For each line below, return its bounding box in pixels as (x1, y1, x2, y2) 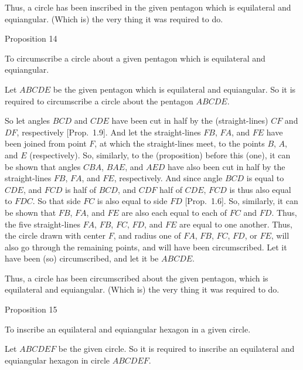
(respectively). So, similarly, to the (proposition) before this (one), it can (29, 148, 291, 161)
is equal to (246, 172, 284, 184)
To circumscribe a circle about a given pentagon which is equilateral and (5, 52, 265, 64)
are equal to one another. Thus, (179, 218, 292, 230)
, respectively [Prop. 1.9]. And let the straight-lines (16, 125, 201, 138)
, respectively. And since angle (114, 172, 223, 184)
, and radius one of (113, 229, 181, 242)
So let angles (5, 114, 50, 127)
